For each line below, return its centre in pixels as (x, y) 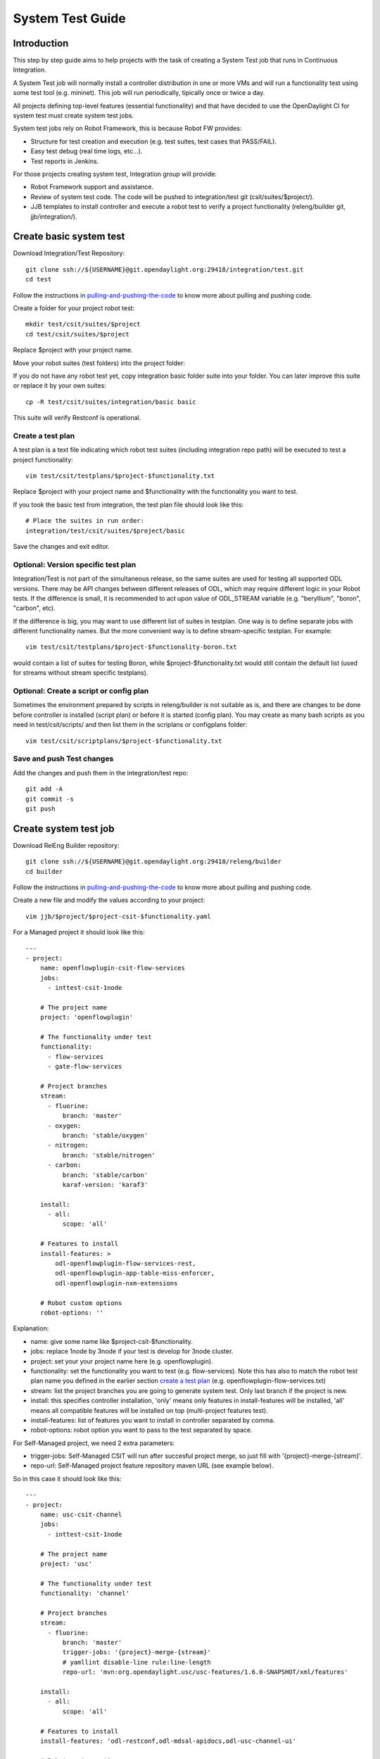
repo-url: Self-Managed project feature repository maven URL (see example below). (152, 1466)
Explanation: (31, 1328)
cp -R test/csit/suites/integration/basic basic (111, 402)
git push (40, 808)
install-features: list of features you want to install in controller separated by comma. (153, 1420)
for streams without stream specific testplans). (81, 673)
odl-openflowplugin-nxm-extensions (116, 1283)
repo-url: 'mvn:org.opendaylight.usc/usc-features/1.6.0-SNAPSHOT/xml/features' (205, 1672)
